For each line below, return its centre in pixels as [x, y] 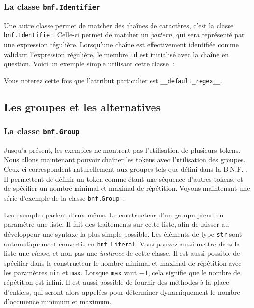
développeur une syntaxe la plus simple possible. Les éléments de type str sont [123, 233]
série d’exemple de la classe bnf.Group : [64, 198]
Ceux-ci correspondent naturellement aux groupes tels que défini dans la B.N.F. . [126, 169]
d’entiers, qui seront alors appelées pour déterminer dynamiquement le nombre [122, 292]
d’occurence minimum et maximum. [58, 301]
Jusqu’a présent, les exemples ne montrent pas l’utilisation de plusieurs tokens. [122, 150]
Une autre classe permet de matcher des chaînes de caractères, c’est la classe [119, 25]
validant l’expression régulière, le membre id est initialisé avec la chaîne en [116, 54]
